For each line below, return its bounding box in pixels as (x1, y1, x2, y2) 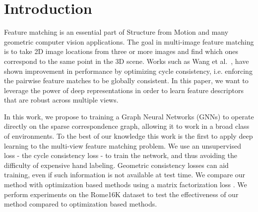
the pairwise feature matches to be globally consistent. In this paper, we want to (4, 75, 249, 86)
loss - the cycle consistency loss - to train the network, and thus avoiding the (4, 150, 237, 160)
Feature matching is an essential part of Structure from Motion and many (4, 27, 229, 37)
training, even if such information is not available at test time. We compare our (4, 169, 246, 180)
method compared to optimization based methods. (4, 199, 157, 209)
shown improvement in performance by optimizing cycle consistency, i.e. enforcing (4, 65, 253, 76)
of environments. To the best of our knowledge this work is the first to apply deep (4, 131, 253, 141)
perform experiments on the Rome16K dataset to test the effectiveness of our (4, 189, 239, 199)
